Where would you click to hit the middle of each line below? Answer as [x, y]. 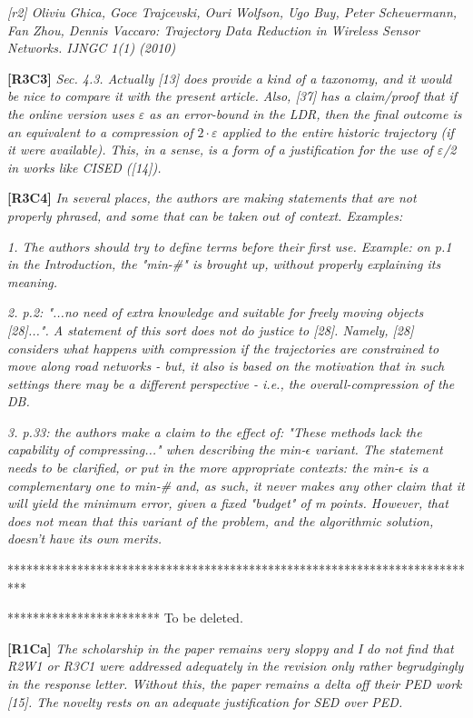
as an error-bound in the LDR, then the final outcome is [305, 113]
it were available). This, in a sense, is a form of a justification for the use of [220, 150]
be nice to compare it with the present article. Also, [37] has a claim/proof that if [232, 96]
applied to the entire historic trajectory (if [338, 131]
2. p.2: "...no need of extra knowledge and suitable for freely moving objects [216, 312]
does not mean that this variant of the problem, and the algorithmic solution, [221, 520]
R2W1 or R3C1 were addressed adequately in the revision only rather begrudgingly [236, 666]
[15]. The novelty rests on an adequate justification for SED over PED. [205, 701]
